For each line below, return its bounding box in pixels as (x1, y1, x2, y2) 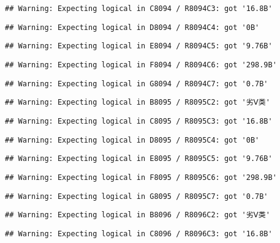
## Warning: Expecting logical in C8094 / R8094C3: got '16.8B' (5, 4, 273, 13)
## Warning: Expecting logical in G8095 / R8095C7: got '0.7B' (5, 192, 268, 201)
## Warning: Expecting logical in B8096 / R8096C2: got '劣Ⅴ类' (5, 211, 270, 220)
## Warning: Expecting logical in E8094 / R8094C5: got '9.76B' (5, 42, 273, 51)
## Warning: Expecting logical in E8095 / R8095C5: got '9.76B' (5, 154, 273, 163)
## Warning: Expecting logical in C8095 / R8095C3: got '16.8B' (5, 116, 273, 125)
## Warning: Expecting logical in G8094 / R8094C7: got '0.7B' (5, 79, 268, 88)
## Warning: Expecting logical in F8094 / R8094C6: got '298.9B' (5, 60, 277, 69)
